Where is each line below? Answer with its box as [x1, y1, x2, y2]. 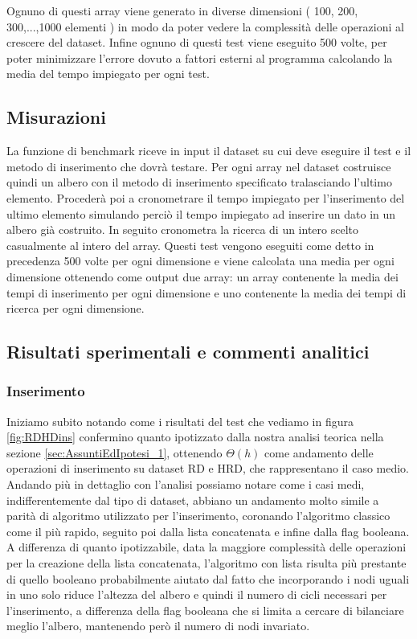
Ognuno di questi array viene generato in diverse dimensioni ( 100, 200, [6, 2, 358, 18]
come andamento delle [264, 444, 374, 461]
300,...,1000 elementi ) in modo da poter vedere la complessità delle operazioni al [6, 18, 404, 35]
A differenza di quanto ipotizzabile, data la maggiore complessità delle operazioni [6, 539, 407, 555]
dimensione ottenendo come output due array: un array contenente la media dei [6, 268, 399, 285]
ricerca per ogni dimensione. [6, 300, 145, 317]
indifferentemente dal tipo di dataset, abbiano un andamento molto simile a [6, 491, 379, 508]
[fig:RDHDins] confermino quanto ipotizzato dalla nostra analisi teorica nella [6, 428, 384, 445]
